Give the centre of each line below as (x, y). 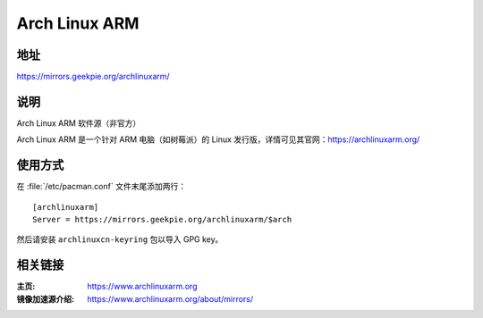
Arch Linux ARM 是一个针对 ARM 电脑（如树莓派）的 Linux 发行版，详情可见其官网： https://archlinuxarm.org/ (218, 139)
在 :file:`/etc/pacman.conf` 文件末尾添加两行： (102, 187)
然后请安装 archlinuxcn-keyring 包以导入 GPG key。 (120, 239)
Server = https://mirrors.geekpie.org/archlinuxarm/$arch (162, 220)
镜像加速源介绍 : (46, 298)
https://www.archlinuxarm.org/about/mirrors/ (170, 298)
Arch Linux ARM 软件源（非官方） (79, 123)
